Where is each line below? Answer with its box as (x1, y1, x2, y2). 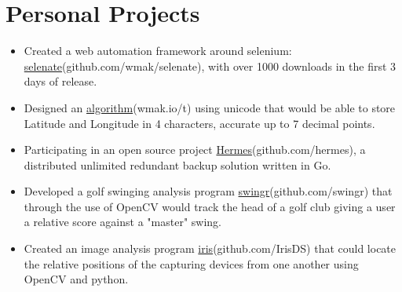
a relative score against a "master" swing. (24, 214, 221, 230)
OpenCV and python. (24, 271, 129, 287)
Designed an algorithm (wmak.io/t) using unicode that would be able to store (24, 99, 396, 115)
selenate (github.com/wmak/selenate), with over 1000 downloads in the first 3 (24, 57, 397, 74)
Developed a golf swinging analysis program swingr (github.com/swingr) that (24, 183, 393, 199)
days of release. (24, 73, 97, 89)
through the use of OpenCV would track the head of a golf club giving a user (24, 198, 396, 214)
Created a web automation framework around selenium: (24, 42, 292, 59)
